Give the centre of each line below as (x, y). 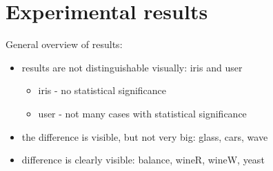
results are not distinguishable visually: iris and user (132, 67)
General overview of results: (64, 44)
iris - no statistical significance (102, 90)
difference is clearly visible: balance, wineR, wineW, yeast (143, 160)
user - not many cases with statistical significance (142, 113)
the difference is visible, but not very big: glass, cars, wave (145, 136)
